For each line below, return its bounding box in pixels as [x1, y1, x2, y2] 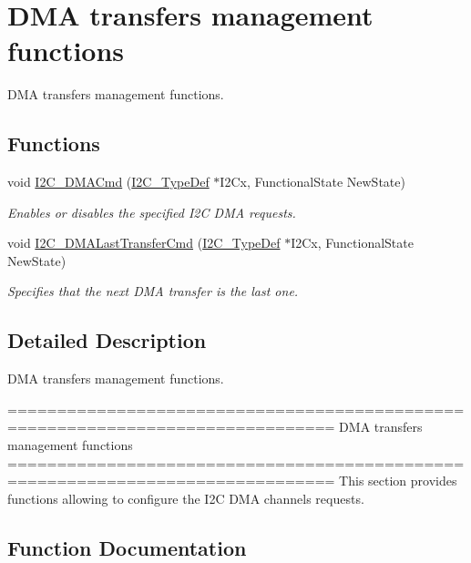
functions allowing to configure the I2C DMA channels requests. [7, 488, 364, 507]
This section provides [339, 471, 457, 490]
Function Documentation [7, 533, 247, 561]
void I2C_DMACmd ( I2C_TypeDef [7, 172, 210, 191]
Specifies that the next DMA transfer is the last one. [7, 281, 299, 301]
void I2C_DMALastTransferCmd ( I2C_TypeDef [7, 233, 281, 252]
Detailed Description [7, 326, 207, 354]
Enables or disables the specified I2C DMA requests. [7, 202, 296, 221]
